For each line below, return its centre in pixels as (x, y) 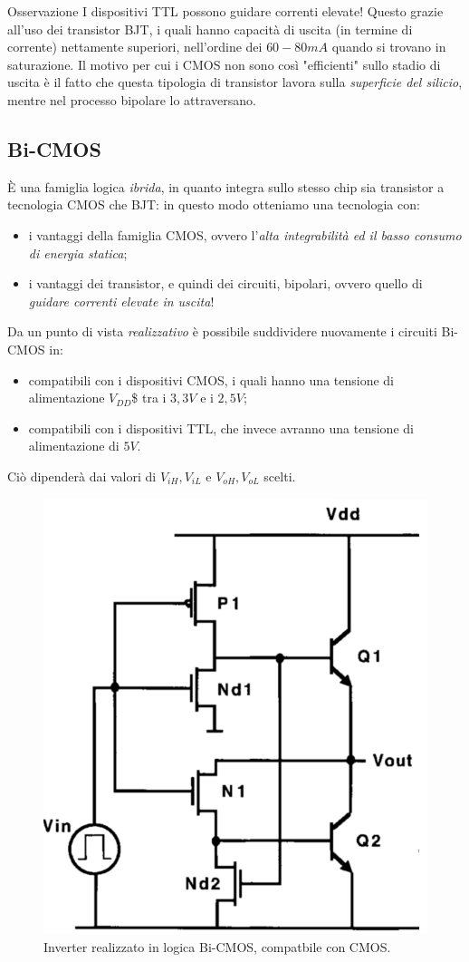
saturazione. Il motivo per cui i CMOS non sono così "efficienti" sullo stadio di (224, 64)
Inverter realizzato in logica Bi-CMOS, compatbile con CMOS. (217, 946)
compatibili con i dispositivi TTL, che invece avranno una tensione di (221, 428)
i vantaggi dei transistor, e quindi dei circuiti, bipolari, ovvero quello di (225, 283)
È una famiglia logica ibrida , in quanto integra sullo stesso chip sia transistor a (226, 186)
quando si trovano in (389, 47)
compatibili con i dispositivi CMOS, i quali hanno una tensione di (211, 379)
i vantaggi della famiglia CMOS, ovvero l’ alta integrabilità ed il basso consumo (245, 234)
